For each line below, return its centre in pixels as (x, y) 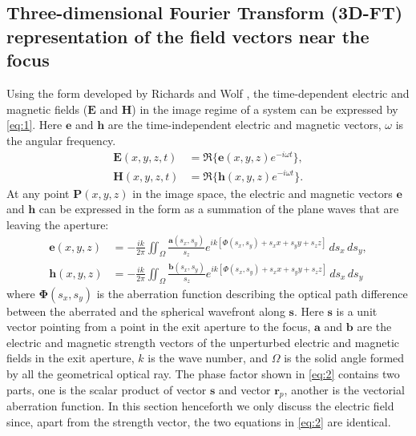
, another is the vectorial (344, 389)
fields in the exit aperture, (71, 358)
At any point (38, 193)
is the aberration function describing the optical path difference (252, 293)
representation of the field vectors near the (188, 36)
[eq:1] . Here (34, 125)
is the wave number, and (208, 358)
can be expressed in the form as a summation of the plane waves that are (219, 209)
